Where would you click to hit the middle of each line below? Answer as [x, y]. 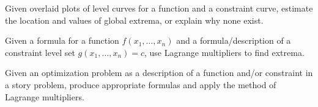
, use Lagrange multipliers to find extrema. [224, 52]
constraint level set [40, 52]
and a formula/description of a [234, 40]
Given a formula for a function [62, 40]
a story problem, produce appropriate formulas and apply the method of [141, 84]
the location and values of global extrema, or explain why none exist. [134, 20]
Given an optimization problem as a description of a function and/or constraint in [159, 73]
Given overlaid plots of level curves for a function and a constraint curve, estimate [159, 8]
